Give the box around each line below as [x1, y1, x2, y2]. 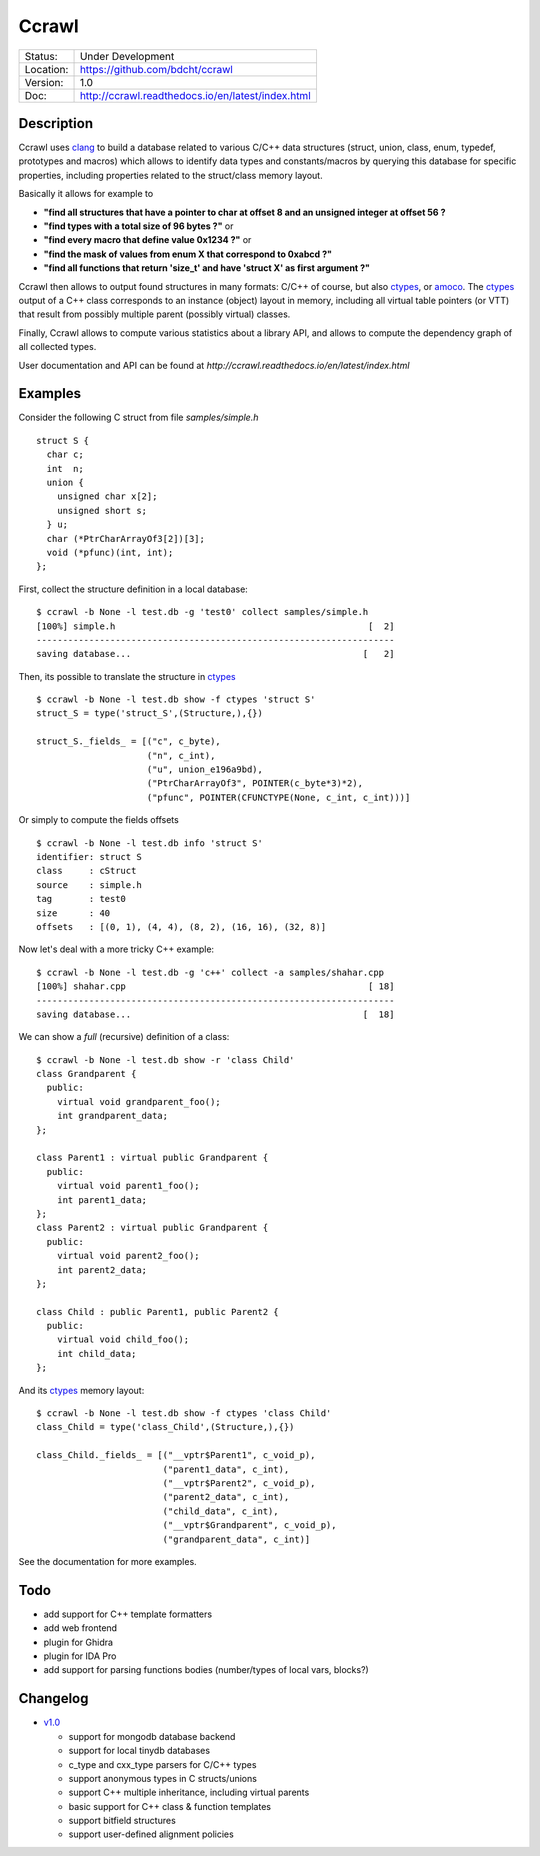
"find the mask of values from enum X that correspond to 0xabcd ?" [43, 248, 332, 260]
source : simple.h [36, 879, 142, 890]
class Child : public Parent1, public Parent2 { [36, 1306, 279, 1317]
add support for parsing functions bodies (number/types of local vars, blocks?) [43, 1664, 369, 1676]
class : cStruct [36, 865, 137, 877]
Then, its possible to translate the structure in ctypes [18, 670, 236, 682]
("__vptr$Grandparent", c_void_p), [162, 1520, 337, 1531]
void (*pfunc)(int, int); [46, 546, 174, 558]
